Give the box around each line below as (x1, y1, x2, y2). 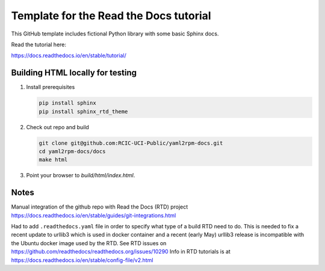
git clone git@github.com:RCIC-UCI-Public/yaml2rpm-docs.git (39, 139, 223, 147)
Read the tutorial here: (11, 41, 66, 48)
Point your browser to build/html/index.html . (26, 172, 135, 179)
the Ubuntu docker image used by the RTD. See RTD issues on (11, 239, 167, 246)
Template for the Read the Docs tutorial (11, 9, 211, 22)
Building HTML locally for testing (11, 68, 137, 78)
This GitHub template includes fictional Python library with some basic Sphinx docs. (11, 30, 219, 37)
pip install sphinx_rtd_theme (39, 108, 128, 115)
